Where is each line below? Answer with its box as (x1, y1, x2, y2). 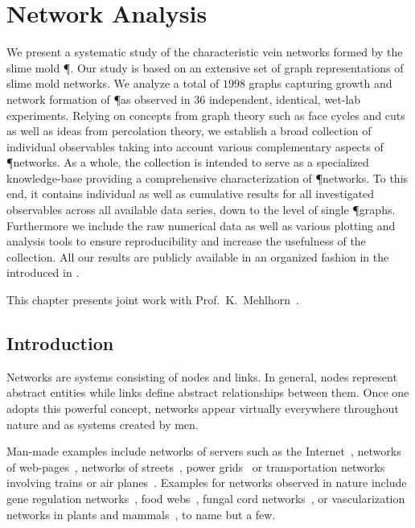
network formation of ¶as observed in (6, 90, 191, 107)
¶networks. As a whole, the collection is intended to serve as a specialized (6, 154, 369, 171)
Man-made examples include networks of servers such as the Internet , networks (6, 443, 401, 460)
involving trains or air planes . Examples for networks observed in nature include (6, 474, 407, 491)
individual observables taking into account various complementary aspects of (6, 138, 384, 155)
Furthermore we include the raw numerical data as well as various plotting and (6, 217, 396, 233)
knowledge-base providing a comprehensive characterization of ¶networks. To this (6, 169, 409, 186)
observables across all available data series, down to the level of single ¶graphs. (6, 201, 396, 218)
